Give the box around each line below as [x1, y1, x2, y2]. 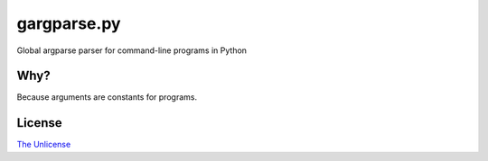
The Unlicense [16, 139, 71, 150]
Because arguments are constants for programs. [16, 92, 198, 103]
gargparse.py [16, 13, 121, 33]
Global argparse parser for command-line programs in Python [16, 45, 248, 56]
